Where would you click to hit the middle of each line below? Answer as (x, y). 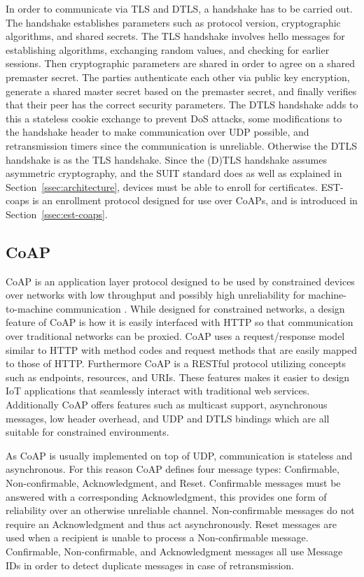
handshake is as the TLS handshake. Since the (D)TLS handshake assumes (166, 159)
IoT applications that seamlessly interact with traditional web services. (158, 391)
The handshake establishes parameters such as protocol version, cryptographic (173, 22)
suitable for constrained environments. (87, 432)
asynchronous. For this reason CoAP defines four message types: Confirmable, (173, 469)
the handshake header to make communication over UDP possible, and (157, 132)
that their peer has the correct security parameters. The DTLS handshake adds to (182, 105)
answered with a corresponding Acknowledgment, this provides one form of (166, 496)
